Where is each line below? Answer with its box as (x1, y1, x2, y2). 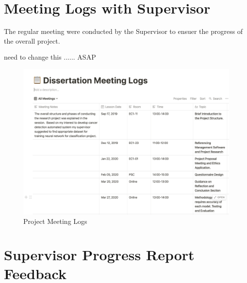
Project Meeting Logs (23, 216, 87, 226)
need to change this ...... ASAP (4, 52, 96, 62)
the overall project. (4, 35, 60, 46)
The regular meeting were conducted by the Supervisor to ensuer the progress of (4, 26, 243, 36)
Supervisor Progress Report (4, 244, 195, 264)
